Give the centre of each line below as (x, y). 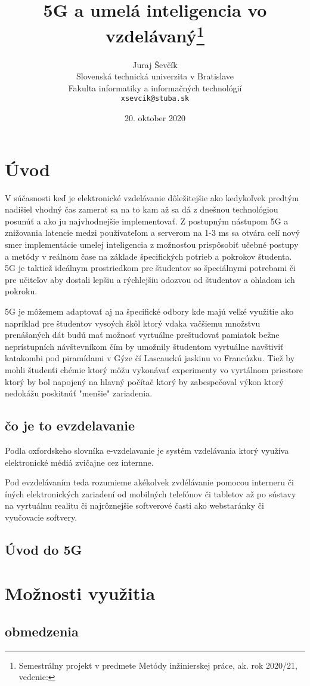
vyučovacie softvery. (41, 517)
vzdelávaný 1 (155, 34)
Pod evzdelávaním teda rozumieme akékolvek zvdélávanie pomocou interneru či (149, 482)
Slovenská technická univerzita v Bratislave (155, 76)
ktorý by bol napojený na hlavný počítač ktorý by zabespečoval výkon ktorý (144, 381)
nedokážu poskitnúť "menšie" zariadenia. (79, 393)
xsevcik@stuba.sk (155, 99)
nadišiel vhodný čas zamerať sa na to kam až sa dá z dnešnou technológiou (142, 209)
